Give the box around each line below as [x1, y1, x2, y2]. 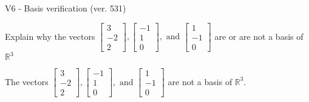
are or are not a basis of [214, 30, 304, 42]
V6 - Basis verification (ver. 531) [5, 2, 126, 14]
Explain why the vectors [5, 30, 95, 42]
